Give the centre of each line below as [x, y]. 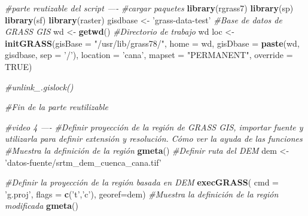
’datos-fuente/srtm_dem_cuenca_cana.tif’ [83, 162]
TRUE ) [19, 66]
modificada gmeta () [42, 206]
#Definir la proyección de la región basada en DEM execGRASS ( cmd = [142, 182]
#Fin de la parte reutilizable [57, 107]
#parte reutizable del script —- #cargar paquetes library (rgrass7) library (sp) [149, 8]
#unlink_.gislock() [39, 86]
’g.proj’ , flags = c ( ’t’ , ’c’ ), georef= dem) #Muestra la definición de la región [142, 194]
